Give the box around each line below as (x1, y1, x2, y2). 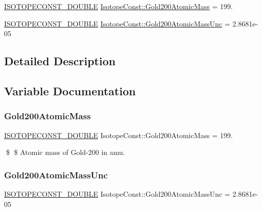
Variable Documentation (4, 83, 136, 98)
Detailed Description (4, 53, 116, 69)
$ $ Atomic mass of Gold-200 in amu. (6, 147, 125, 157)
